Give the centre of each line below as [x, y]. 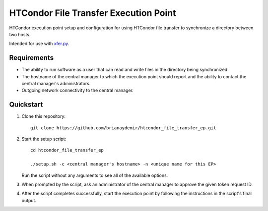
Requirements [32, 58]
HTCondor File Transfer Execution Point [93, 13]
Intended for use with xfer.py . [39, 44]
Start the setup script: [44, 139]
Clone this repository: [44, 116]
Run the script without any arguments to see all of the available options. [95, 175]
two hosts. [20, 34]
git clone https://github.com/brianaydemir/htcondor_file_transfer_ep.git [123, 128]
